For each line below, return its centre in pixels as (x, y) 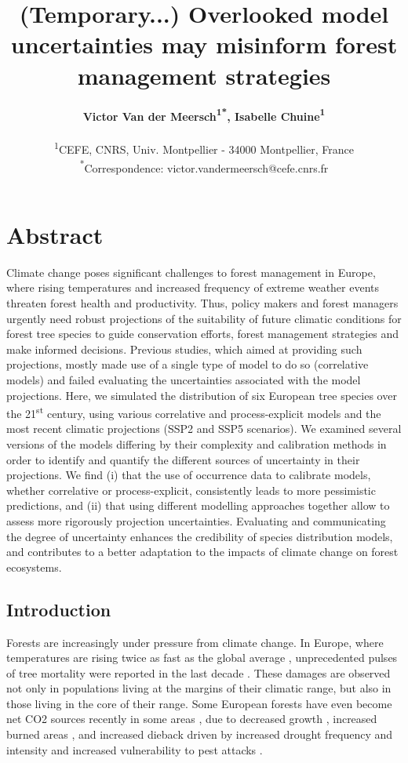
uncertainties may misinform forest (204, 44)
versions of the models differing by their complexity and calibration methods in (197, 443)
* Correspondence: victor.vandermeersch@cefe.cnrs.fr (204, 166)
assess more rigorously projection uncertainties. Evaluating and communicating (196, 520)
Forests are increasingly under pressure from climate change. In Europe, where (195, 642)
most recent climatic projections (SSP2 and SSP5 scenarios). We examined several (204, 429)
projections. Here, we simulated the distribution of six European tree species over (202, 395)
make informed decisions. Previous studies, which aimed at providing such (184, 349)
